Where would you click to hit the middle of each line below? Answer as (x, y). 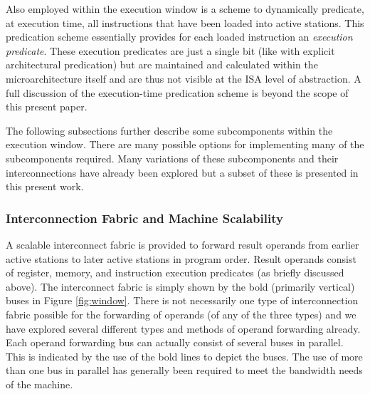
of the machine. (39, 384)
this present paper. (47, 107)
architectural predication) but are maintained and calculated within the (162, 64)
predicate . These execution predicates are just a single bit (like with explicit (170, 50)
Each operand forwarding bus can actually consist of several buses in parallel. (175, 342)
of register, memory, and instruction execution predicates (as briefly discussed (175, 273)
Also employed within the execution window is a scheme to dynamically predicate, (185, 9)
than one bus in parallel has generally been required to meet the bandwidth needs (184, 370)
